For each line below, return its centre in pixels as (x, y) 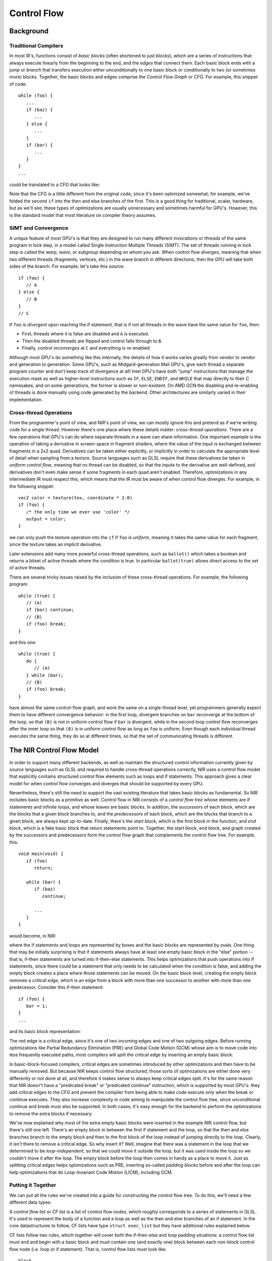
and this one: (23, 642)
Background (29, 31)
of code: (18, 84)
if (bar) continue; (50, 610)
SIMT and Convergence (39, 228)
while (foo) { (36, 96)
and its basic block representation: (45, 1031)
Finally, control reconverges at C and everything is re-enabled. (86, 348)
